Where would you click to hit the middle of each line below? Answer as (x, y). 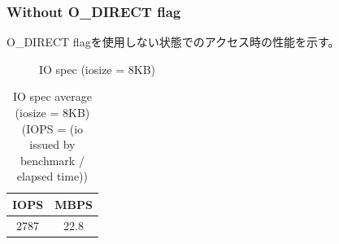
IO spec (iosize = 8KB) (98, 69)
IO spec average (52, 96)
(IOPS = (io (52, 128)
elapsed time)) (52, 176)
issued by (52, 144)
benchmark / (52, 160)
